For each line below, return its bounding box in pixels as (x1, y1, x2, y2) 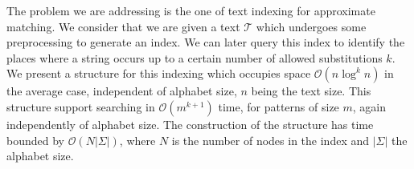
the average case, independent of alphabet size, (6, 82, 237, 99)
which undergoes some (256, 18, 367, 34)
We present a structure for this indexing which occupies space (6, 65, 311, 82)
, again (352, 98, 387, 115)
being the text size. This (251, 82, 371, 99)
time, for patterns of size (218, 98, 339, 115)
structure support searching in (6, 98, 155, 115)
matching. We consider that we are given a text (6, 18, 240, 34)
